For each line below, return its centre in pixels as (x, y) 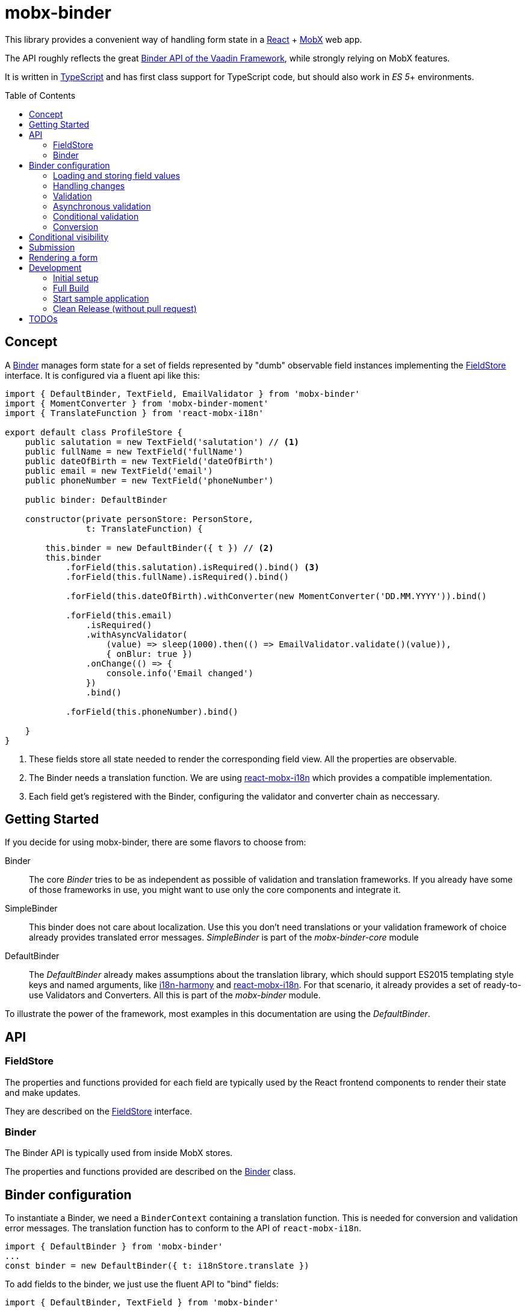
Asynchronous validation (102, 206)
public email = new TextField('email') (119, 471)
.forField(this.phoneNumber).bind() (152, 711)
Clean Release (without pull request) (125, 308)
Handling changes (89, 185)
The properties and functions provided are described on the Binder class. (150, 1172)
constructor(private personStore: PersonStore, (139, 519)
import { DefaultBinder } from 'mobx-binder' (114, 1247)
